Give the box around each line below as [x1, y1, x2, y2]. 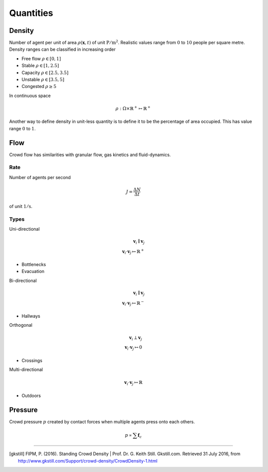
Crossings [21, 357, 43, 363]
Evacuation [21, 269, 45, 275]
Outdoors [21, 393, 41, 398]
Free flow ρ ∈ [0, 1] [21, 55, 62, 62]
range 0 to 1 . [9, 125, 36, 131]
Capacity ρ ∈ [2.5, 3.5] [21, 70, 69, 76]
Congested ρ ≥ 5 [21, 84, 57, 90]
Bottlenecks [21, 262, 46, 268]
